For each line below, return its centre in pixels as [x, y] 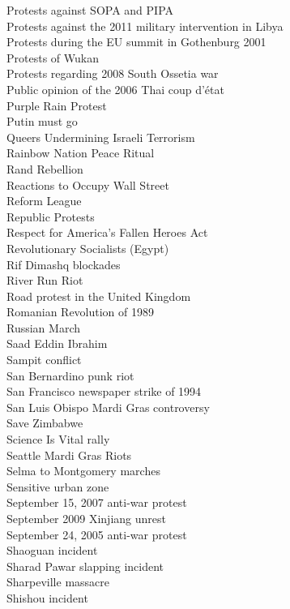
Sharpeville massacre [58, 582]
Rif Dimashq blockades [64, 264]
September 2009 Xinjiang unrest [86, 518]
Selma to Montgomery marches [83, 471]
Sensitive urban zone [58, 486]
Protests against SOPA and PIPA [90, 10]
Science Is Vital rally [58, 439]
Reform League [44, 201]
